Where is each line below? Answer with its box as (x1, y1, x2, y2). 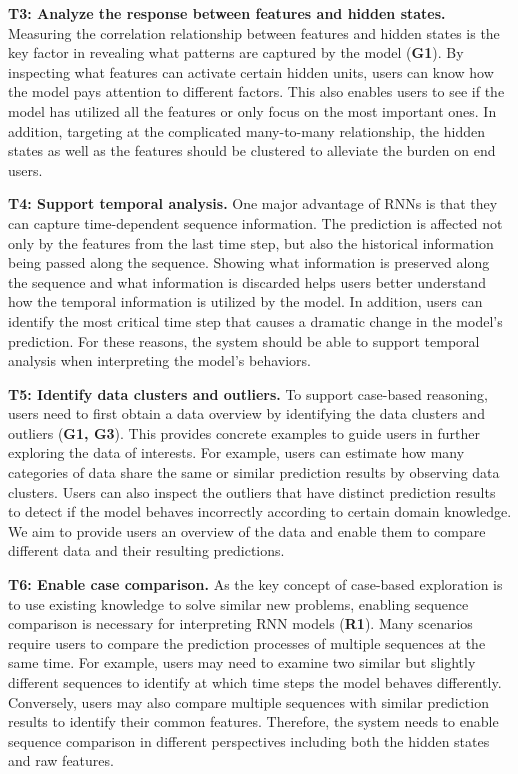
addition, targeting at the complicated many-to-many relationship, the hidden (8, 120, 485, 141)
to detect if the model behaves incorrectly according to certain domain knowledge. (8, 501, 512, 522)
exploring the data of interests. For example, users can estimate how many (8, 442, 465, 463)
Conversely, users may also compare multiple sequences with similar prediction (8, 691, 489, 712)
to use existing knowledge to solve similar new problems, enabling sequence (8, 593, 469, 614)
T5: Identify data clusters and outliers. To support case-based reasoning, (8, 383, 489, 404)
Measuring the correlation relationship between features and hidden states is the (8, 22, 500, 43)
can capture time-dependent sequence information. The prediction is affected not (8, 212, 503, 233)
